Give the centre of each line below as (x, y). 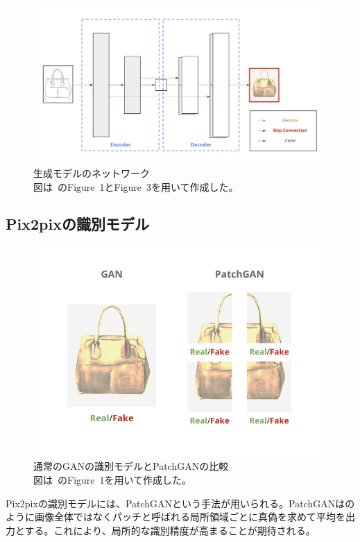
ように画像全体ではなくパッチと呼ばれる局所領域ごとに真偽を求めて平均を (175, 517)
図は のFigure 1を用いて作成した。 (113, 479)
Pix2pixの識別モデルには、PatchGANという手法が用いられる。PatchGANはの (180, 503)
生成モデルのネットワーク (92, 172)
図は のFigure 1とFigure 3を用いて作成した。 (136, 186)
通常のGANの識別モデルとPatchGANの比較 (131, 466)
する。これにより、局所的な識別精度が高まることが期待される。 (170, 530)
